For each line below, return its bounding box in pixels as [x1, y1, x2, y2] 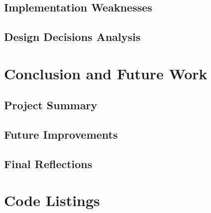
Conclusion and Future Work [4, 63, 208, 83]
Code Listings [4, 190, 100, 211]
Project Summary [4, 97, 98, 113]
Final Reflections [4, 156, 93, 171]
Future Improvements [4, 127, 118, 142]
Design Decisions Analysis [4, 29, 141, 44]
